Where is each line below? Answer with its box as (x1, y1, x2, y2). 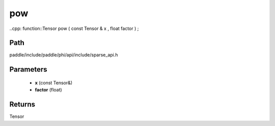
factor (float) (35, 87, 62, 93)
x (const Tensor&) (35, 79, 73, 86)
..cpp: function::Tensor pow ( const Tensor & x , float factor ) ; (9, 25, 139, 31)
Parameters (9, 65, 47, 74)
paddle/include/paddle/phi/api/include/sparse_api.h (9, 52, 118, 58)
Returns (9, 100, 36, 109)
